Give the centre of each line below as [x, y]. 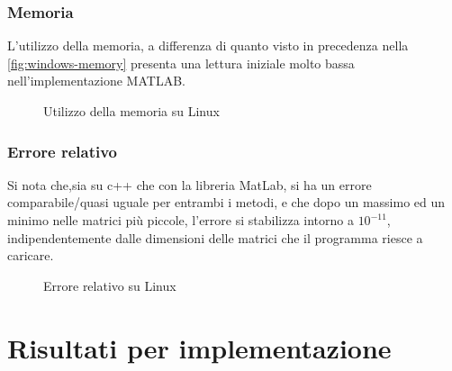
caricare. [31, 255]
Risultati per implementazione [199, 347]
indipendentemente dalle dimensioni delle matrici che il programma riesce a [215, 237]
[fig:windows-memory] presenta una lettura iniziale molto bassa [181, 63]
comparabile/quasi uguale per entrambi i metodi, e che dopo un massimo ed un [226, 202]
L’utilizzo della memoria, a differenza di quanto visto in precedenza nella [208, 45]
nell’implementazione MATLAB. [96, 81]
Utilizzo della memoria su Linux [131, 111]
